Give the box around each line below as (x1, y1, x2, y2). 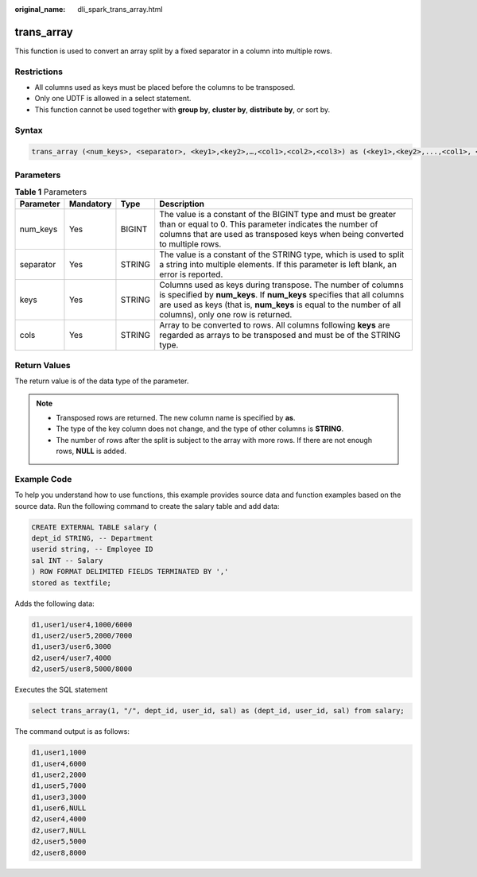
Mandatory (68, 199, 112, 210)
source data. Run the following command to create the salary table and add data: (14, 501, 280, 510)
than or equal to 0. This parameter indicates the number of (159, 219, 378, 230)
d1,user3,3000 (31, 792, 87, 801)
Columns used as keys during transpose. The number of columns (159, 279, 405, 290)
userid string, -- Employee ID (31, 545, 154, 554)
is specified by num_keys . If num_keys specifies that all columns (159, 289, 405, 301)
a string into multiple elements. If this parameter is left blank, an (159, 259, 397, 270)
